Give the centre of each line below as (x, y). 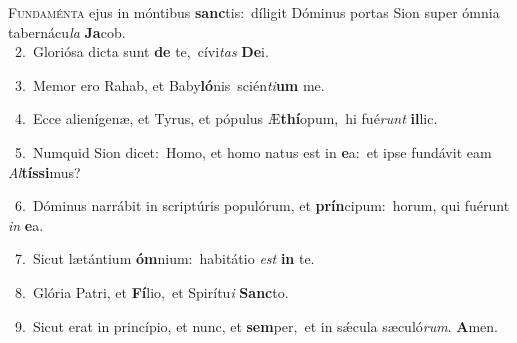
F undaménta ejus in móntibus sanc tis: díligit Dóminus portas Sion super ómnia (254, 12)
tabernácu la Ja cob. (67, 31)
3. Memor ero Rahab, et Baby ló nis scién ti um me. (169, 84)
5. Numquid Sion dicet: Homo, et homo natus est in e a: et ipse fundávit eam (253, 151)
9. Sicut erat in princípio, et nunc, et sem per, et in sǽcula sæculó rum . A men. (256, 325)
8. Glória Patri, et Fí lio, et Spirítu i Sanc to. (151, 291)
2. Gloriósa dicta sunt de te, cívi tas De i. (141, 51)
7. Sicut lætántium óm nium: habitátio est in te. (164, 258)
